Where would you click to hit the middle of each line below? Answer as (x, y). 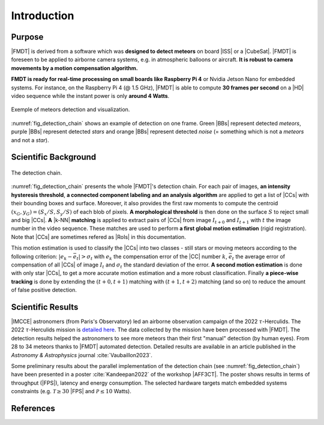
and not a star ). (30, 140)
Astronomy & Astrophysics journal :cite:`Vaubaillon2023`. (82, 355)
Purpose (27, 37)
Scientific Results (45, 307)
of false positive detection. (44, 290)
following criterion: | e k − (42, 257)
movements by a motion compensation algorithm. (74, 68)
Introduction (43, 16)
